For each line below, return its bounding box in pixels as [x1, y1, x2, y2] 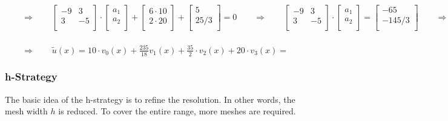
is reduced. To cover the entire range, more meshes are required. [58, 105, 296, 117]
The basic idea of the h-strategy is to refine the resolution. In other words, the [5, 93, 295, 105]
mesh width [5, 105, 48, 117]
